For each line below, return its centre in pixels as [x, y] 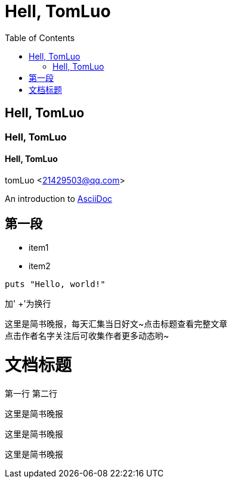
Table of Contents [40, 38]
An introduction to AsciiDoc [59, 198]
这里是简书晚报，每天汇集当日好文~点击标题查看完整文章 [116, 323]
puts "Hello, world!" [55, 284]
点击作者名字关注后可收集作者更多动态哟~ [87, 335]
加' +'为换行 [28, 303]
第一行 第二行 [31, 394]
